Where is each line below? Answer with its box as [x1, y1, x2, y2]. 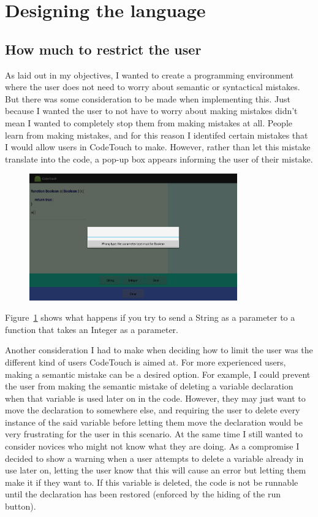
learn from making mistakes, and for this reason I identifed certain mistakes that [5, 128, 308, 141]
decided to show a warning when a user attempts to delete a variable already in [5, 451, 304, 464]
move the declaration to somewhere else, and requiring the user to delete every [5, 404, 300, 416]
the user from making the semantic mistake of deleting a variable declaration [5, 380, 293, 393]
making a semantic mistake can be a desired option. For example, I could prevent [5, 367, 311, 380]
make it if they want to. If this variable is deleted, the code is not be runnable [5, 475, 298, 488]
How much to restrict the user [5, 39, 202, 58]
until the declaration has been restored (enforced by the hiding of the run [5, 488, 281, 500]
